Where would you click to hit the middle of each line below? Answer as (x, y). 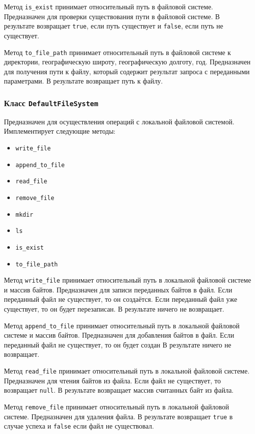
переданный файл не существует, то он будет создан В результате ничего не (118, 344)
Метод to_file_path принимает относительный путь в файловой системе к (117, 52)
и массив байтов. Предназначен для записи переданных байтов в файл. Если (118, 289)
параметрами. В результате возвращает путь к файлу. (84, 81)
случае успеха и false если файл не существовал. (79, 426)
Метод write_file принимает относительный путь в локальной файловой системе (127, 280)
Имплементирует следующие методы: (60, 131)
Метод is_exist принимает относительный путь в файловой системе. (109, 6)
